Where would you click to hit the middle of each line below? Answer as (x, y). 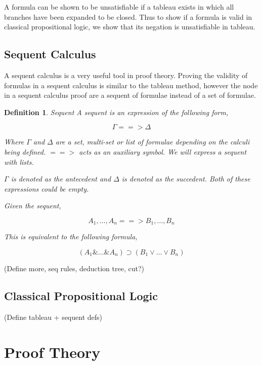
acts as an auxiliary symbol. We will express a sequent (163, 151)
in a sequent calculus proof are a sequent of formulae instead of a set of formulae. (130, 95)
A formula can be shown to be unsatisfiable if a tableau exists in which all (119, 7)
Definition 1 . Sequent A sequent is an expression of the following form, (116, 112)
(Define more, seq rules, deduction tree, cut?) (74, 268)
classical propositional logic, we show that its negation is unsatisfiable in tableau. (130, 27)
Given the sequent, (33, 206)
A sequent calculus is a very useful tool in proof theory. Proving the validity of (126, 75)
